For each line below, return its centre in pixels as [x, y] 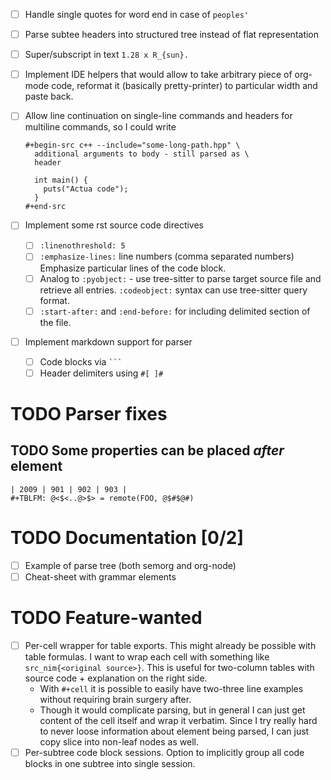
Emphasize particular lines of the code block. [133, 268]
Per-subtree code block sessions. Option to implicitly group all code [164, 752]
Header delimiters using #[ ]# [101, 373]
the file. [55, 322]
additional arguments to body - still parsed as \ [142, 154]
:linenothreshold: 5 [82, 246]
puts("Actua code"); [86, 189]
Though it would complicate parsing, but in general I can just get [172, 710]
